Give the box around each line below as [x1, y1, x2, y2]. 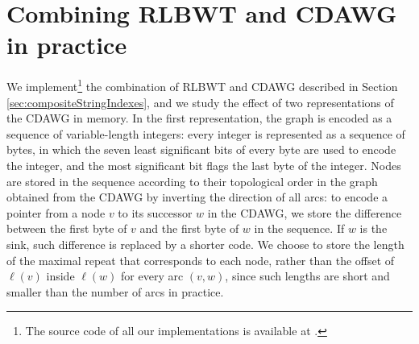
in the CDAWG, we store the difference [207, 204, 402, 221]
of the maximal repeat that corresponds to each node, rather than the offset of [6, 251, 395, 268]
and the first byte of [139, 220, 239, 237]
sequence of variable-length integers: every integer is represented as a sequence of [6, 125, 405, 142]
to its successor [118, 204, 193, 221]
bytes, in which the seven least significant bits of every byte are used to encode [6, 141, 396, 158]
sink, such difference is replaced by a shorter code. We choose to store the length [6, 235, 404, 252]
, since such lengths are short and [225, 267, 390, 284]
